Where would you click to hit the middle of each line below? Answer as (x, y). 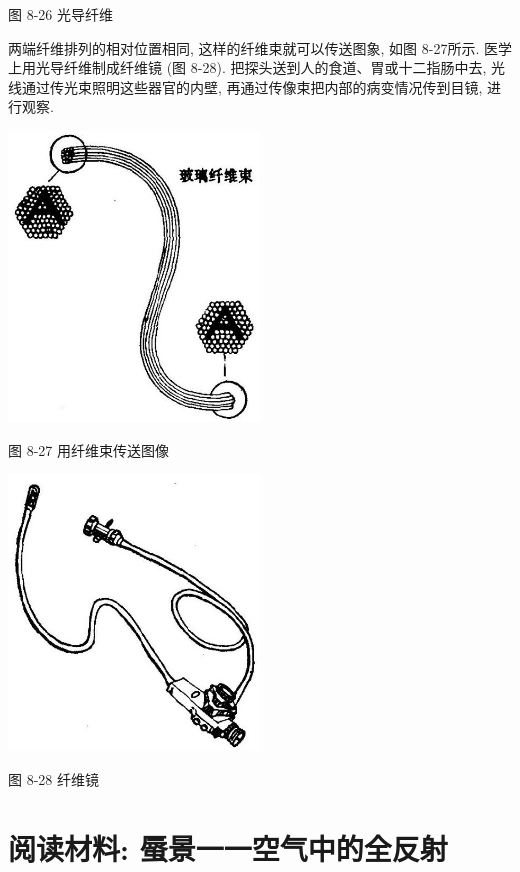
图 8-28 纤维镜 (53, 778)
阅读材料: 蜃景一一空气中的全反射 (228, 847)
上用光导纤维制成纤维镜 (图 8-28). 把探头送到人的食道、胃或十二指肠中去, (247, 67)
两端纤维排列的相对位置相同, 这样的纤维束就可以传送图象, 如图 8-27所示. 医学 (260, 47)
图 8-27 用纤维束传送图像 (88, 449)
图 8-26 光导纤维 (60, 14)
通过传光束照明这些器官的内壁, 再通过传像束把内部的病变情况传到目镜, (252, 86)
